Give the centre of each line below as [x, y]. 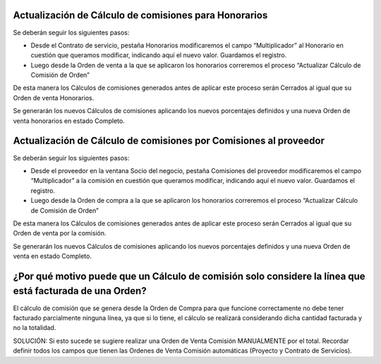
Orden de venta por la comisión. [60, 233]
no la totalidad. [35, 328]
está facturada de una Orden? [80, 291]
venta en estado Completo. [52, 256]
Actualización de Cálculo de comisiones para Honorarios [140, 15]
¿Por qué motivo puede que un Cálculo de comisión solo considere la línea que [189, 276]
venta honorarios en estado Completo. [69, 121]
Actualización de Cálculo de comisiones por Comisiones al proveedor [169, 141]
